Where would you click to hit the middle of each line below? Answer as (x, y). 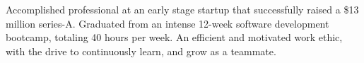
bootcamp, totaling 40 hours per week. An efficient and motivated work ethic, (174, 37)
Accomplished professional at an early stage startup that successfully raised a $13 (182, 9)
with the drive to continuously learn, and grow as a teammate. (141, 51)
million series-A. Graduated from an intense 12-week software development (168, 23)
